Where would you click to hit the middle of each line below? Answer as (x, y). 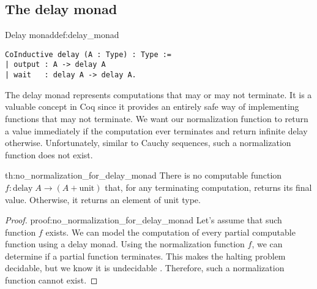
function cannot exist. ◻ (51, 280)
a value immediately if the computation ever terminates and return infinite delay (156, 130)
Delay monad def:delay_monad (62, 35)
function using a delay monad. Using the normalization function (125, 244)
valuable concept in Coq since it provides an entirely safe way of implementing (152, 106)
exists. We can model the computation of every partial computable (170, 232)
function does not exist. (49, 154)
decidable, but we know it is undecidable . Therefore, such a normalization (145, 268)
